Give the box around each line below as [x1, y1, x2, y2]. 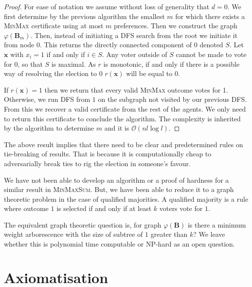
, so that [18, 58, 43, 69]
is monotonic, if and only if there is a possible [103, 58, 240, 69]
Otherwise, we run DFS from [4, 94, 90, 104]
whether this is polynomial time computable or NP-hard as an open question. [4, 239, 235, 249]
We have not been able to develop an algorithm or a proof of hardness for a [4, 174, 229, 185]
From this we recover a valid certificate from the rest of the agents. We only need [4, 103, 246, 114]
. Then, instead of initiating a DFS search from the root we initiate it [30, 30, 238, 40]
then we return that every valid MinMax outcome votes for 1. [44, 84, 228, 95]
